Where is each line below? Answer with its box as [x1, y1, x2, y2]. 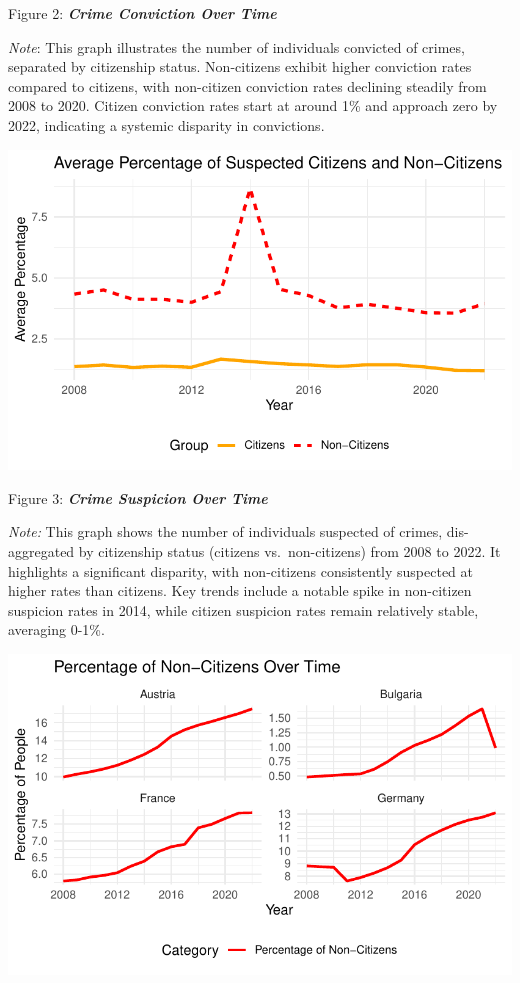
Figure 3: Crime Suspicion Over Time [8, 487, 268, 508]
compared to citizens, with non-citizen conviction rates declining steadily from [8, 75, 487, 96]
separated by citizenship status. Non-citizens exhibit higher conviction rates [8, 56, 472, 77]
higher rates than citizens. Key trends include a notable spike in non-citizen [8, 580, 472, 601]
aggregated [8, 541, 75, 562]
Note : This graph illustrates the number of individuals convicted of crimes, [8, 36, 465, 57]
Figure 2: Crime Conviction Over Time [8, 3, 277, 23]
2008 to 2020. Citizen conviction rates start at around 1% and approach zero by [8, 95, 498, 116]
